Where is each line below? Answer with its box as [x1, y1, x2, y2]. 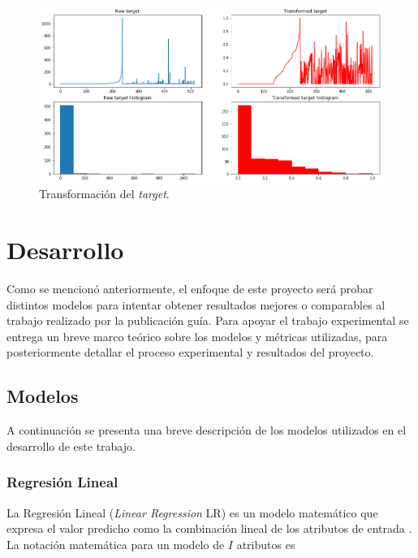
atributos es [236, 535, 295, 552]
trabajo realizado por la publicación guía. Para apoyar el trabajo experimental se [6, 312, 409, 329]
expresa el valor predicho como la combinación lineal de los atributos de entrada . [6, 520, 412, 537]
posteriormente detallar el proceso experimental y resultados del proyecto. [6, 344, 374, 361]
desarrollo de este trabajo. [6, 437, 136, 454]
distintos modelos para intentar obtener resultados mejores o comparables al [6, 296, 386, 313]
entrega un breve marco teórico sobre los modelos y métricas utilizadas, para [6, 327, 388, 344]
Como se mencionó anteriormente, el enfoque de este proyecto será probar [6, 280, 373, 297]
